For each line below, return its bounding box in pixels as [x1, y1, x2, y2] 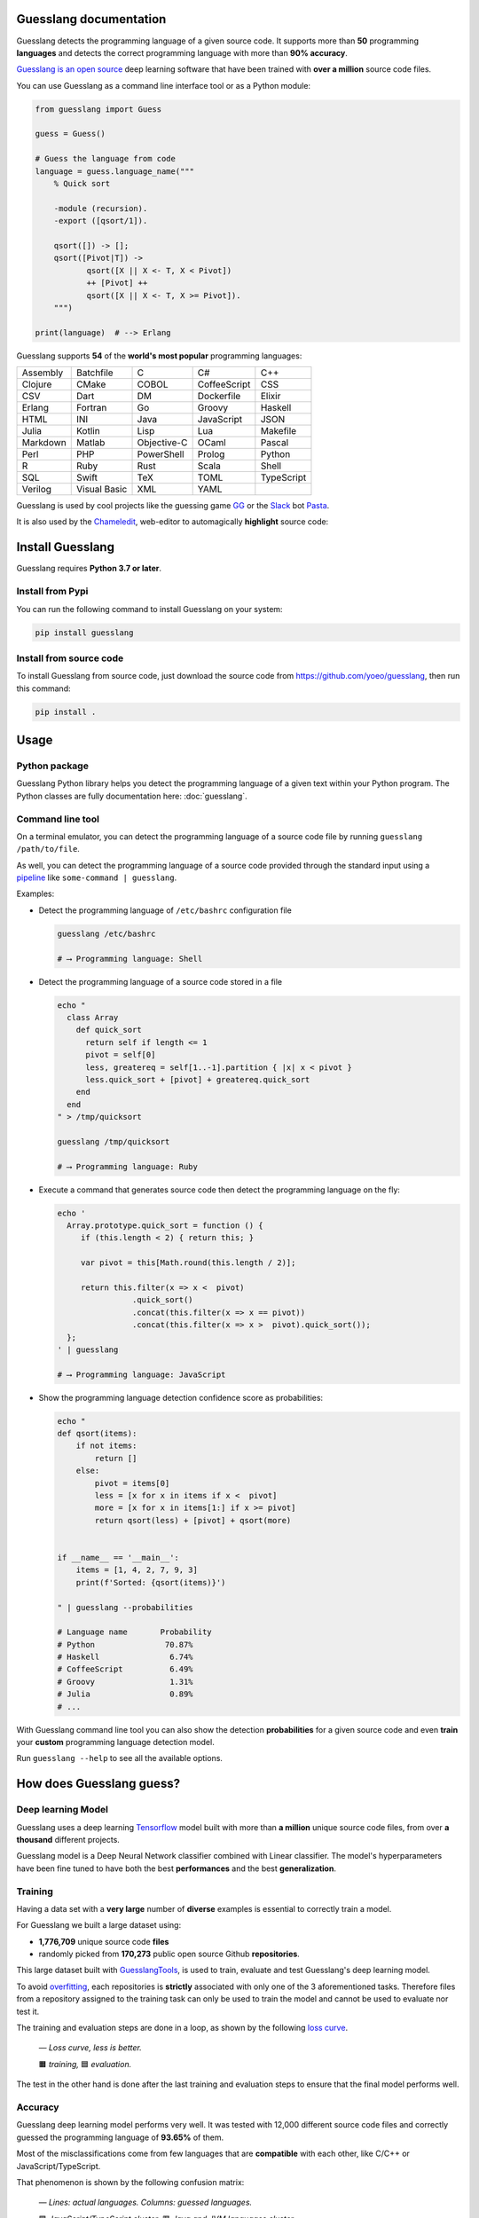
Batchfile [75, 366, 114, 379]
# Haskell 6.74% [57, 1652, 194, 1663]
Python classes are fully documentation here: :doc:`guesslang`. [16, 790, 247, 801]
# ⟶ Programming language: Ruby [57, 1161, 199, 1171]
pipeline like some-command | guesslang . [16, 872, 177, 883]
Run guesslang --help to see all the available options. [16, 1753, 224, 1764]
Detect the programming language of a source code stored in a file [38, 976, 283, 987]
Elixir [260, 390, 281, 403]
